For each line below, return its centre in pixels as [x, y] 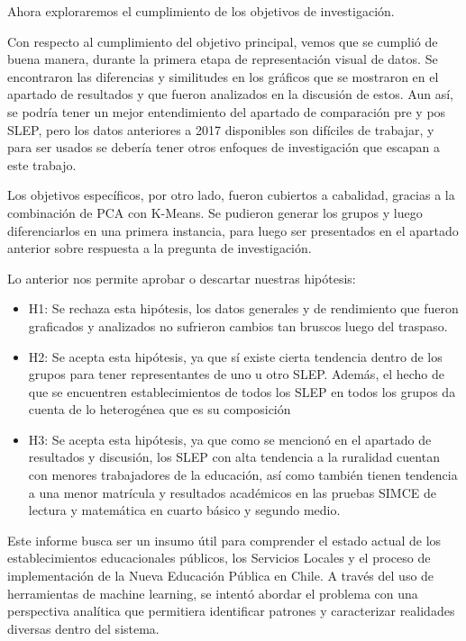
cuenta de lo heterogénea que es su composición [160, 409]
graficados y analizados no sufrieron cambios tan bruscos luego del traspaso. [238, 325]
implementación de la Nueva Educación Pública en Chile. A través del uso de [221, 576]
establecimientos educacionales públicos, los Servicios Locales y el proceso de [219, 558]
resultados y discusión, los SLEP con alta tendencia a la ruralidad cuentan [234, 457]
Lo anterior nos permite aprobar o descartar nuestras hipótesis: [182, 278]
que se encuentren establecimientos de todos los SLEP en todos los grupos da [242, 391]
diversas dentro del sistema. [83, 628]
